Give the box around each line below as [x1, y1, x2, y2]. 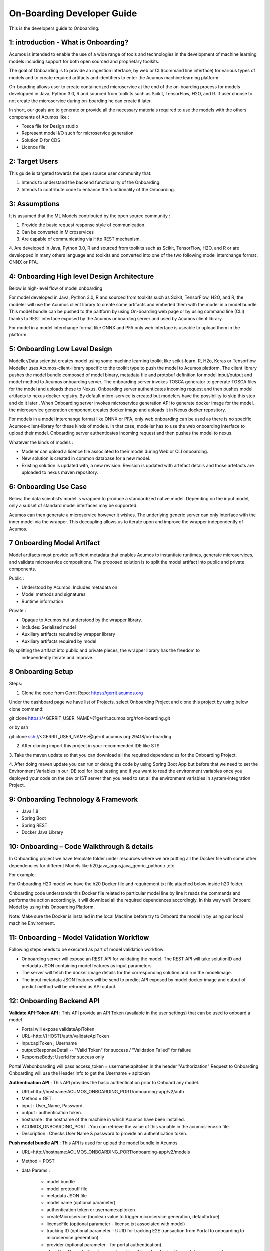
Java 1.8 [21, 808, 39, 814]
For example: [9, 871, 36, 878]
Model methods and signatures [21, 591, 86, 597]
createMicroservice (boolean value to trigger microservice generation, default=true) [46, 1214, 220, 1220]
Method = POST [21, 1158, 55, 1164]
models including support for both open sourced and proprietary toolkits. [9, 58, 160, 64]
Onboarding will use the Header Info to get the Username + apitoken [9, 1070, 150, 1076]
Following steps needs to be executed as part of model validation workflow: [9, 946, 165, 953]
